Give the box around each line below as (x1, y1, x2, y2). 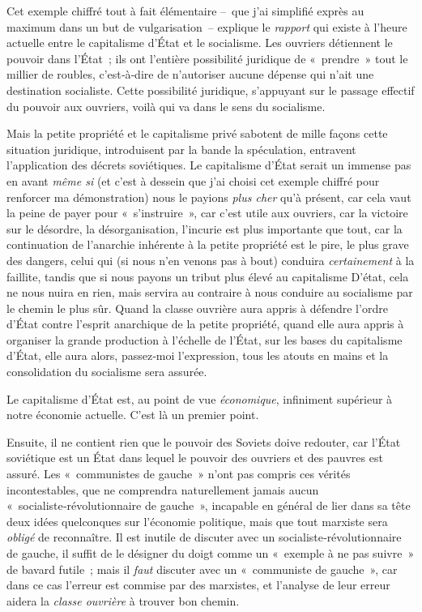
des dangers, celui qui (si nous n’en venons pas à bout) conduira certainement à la (6, 251, 415, 268)
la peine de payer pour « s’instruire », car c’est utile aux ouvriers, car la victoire (6, 204, 408, 221)
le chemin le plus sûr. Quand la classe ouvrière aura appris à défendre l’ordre (6, 299, 388, 316)
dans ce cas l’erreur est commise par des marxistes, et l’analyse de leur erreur (6, 576, 390, 593)
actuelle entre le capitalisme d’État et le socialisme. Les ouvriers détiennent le (6, 34, 393, 51)
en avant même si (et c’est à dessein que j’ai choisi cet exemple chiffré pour (6, 172, 380, 189)
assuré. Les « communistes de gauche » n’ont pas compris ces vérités (6, 465, 351, 482)
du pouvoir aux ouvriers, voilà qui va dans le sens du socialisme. (6, 97, 326, 114)
